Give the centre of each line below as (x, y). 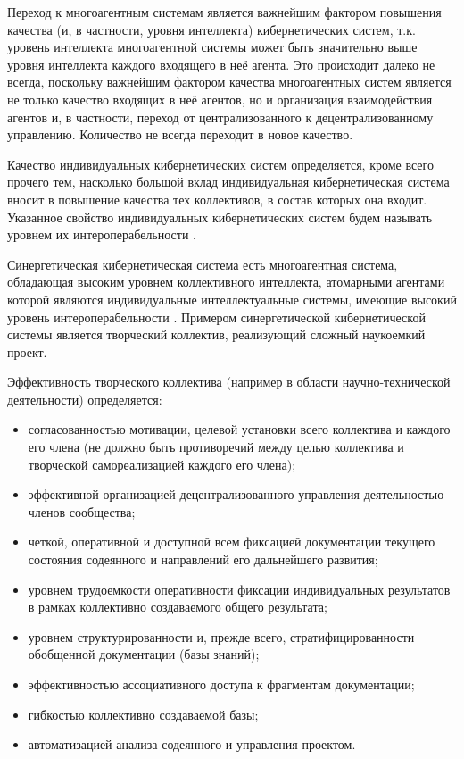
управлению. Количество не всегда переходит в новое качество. (180, 134)
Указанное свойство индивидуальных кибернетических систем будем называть (220, 217)
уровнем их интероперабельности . (102, 234)
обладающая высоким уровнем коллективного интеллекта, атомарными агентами (226, 282)
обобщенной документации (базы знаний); (144, 654)
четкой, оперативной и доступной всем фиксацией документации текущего (232, 542)
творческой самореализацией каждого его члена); (162, 464)
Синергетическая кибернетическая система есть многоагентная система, (203, 264)
